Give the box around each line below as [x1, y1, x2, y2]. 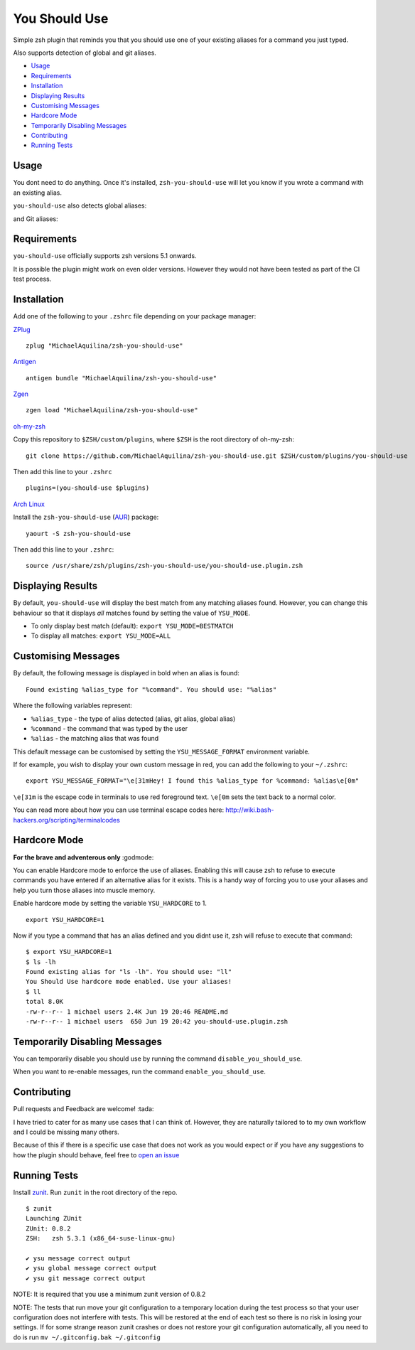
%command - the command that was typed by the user [31, 724, 188, 732]
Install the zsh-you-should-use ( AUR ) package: [13, 513, 159, 522]
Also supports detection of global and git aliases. [13, 48, 156, 57]
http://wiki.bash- [225, 805, 274, 814]
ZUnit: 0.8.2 [26, 1224, 71, 1233]
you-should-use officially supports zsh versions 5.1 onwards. [13, 252, 197, 260]
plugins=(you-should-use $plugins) [26, 484, 150, 492]
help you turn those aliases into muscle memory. [13, 886, 156, 894]
